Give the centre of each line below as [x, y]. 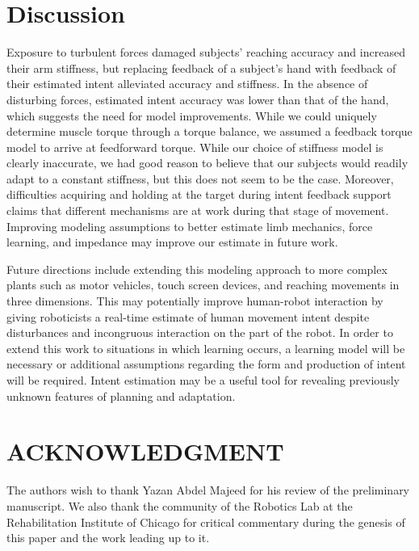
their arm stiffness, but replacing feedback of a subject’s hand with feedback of [201, 67]
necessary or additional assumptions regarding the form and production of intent [206, 364]
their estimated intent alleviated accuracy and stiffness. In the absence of [187, 84]
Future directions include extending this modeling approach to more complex [197, 269]
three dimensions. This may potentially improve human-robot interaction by [195, 301]
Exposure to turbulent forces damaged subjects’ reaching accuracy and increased [206, 52]
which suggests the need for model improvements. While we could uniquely [192, 115]
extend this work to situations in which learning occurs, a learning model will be [206, 348]
